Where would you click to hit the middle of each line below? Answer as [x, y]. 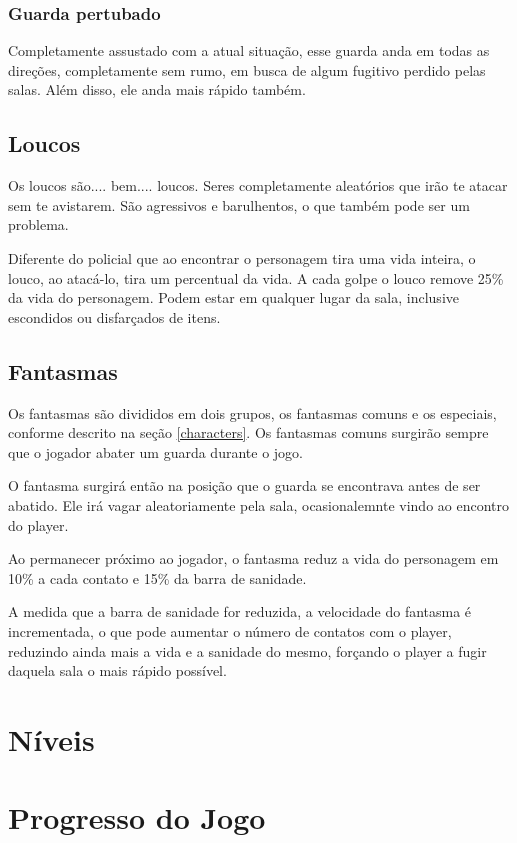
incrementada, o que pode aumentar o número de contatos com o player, [230, 630]
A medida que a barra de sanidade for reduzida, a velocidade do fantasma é [240, 611]
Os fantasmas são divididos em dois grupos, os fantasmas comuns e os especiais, [252, 412]
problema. [38, 224]
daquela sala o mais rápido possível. [117, 670]
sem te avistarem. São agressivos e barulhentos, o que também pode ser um [239, 204]
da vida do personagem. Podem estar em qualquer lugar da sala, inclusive [233, 297]
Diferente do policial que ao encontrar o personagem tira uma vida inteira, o [242, 257]
